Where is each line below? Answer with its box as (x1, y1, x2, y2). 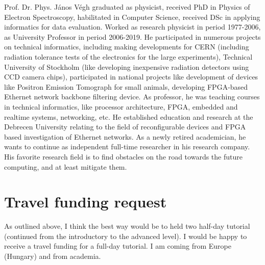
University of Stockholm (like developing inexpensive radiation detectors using (4, 61, 249, 72)
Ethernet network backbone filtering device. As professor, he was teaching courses (4, 91, 260, 102)
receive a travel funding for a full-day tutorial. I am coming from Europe (4, 241, 231, 251)
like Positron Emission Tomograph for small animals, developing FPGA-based (4, 81, 248, 92)
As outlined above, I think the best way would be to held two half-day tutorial (4, 221, 250, 231)
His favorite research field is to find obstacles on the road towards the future (4, 151, 243, 162)
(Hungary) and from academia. (4, 251, 101, 261)
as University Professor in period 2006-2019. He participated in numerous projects (4, 31, 261, 42)
